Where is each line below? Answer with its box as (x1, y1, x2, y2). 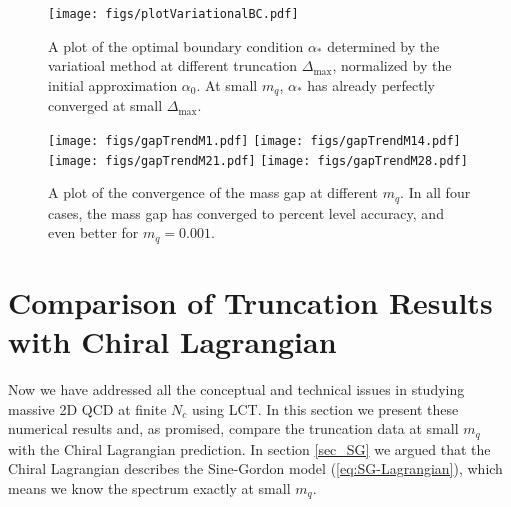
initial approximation (48, 74, 178, 95)
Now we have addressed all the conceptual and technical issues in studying (8, 379, 465, 400)
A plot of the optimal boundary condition (48, 35, 304, 56)
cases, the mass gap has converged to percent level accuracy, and (48, 202, 444, 223)
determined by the (327, 35, 440, 56)
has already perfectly (307, 74, 435, 95)
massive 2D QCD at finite (8, 398, 167, 419)
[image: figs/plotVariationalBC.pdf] (48, 7, 299, 21)
